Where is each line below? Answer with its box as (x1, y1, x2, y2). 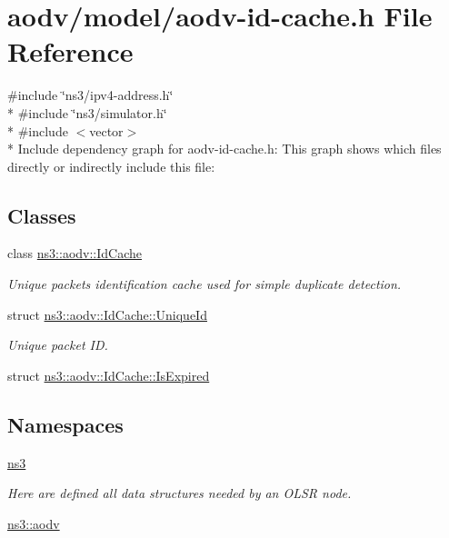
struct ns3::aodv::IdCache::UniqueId (7, 304, 207, 324)
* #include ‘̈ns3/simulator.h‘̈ (7, 103, 167, 122)
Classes (7, 201, 76, 229)
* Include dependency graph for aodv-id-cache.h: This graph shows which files (7, 139, 442, 158)
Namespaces (7, 410, 124, 438)
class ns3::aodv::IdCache (7, 244, 143, 263)
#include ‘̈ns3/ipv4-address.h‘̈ (7, 85, 174, 105)
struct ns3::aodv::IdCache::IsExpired (7, 365, 210, 384)
